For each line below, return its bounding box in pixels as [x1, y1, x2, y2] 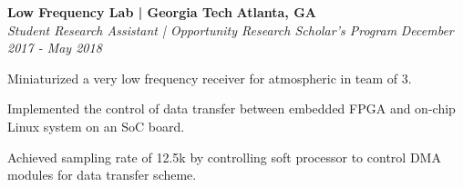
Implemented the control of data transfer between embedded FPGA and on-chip [7, 99, 456, 118]
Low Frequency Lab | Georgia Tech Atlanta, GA [7, 3, 317, 21]
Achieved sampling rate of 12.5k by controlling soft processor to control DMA [7, 147, 441, 166]
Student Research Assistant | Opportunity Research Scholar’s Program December [7, 20, 454, 39]
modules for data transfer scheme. [7, 165, 197, 184]
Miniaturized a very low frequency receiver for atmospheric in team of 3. [7, 68, 412, 87]
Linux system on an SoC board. [7, 116, 185, 135]
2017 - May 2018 [7, 38, 102, 57]
